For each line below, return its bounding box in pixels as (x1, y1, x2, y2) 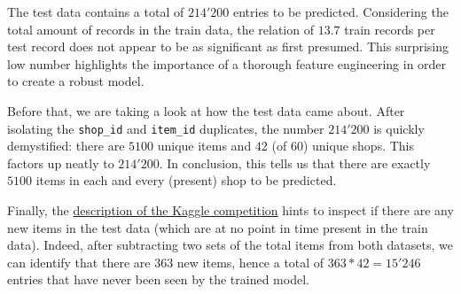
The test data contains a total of (7, 3, 184, 20)
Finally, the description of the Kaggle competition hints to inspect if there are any (7, 201, 454, 219)
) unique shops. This (302, 136, 414, 155)
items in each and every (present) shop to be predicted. (35, 171, 337, 190)
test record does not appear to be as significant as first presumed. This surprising (7, 37, 449, 56)
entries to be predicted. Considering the (232, 3, 449, 20)
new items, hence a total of (176, 252, 324, 271)
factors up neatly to (7, 153, 114, 172)
